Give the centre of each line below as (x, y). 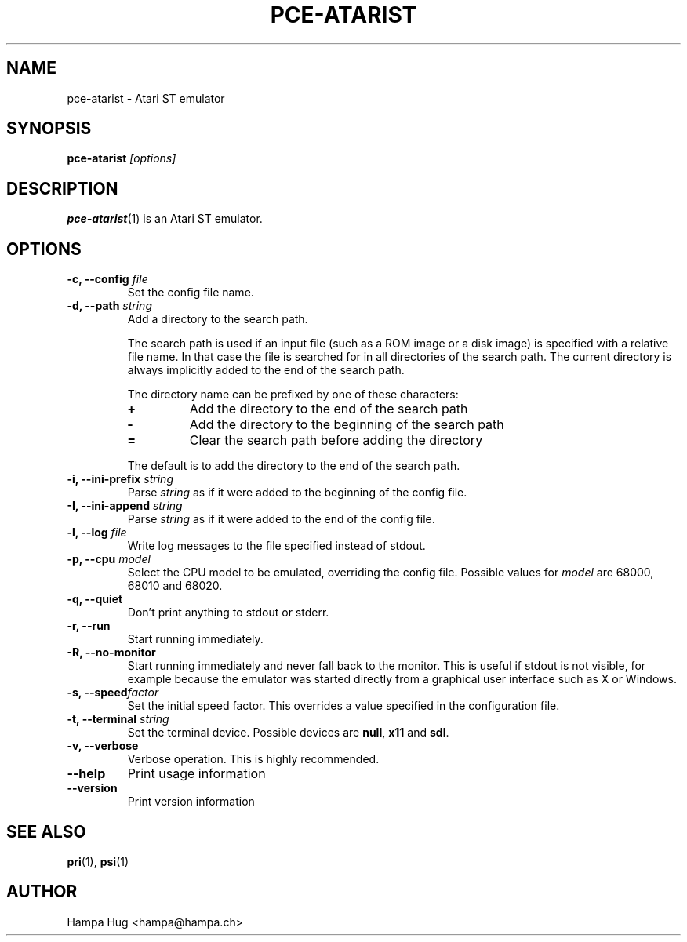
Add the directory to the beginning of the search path (347, 425)
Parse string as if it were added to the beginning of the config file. (297, 493)
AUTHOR (42, 892)
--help (86, 774)
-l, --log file (97, 533)
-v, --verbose (103, 746)
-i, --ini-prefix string (120, 479)
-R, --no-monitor (111, 653)
